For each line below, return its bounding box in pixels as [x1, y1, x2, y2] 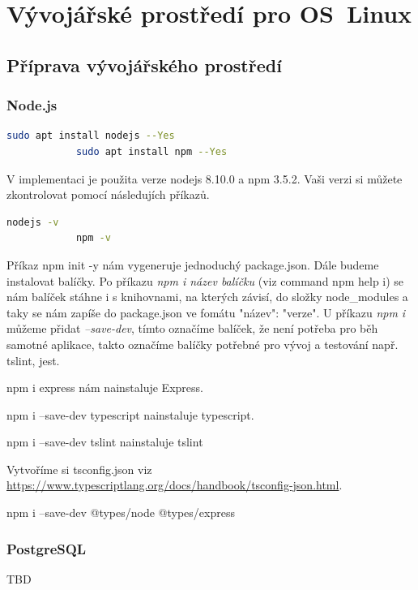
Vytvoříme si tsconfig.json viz [6, 460, 152, 477]
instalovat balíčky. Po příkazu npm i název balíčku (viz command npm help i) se [6, 272, 404, 289]
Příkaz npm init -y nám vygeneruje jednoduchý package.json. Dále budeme [6, 256, 379, 273]
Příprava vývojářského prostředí [6, 52, 282, 77]
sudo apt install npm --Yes [75, 145, 228, 157]
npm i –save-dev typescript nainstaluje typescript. [6, 406, 254, 423]
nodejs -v [6, 216, 59, 228]
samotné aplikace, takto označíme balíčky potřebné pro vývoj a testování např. [6, 335, 399, 352]
